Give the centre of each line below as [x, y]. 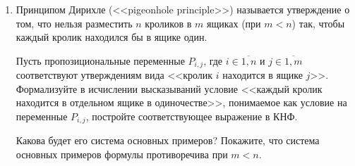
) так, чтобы [318, 23]
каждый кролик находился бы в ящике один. [112, 37]
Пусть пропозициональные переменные [100, 60]
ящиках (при [234, 23]
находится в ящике [263, 75]
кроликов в [168, 23]
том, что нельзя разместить [74, 23]
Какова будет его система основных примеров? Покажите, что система [168, 140]
